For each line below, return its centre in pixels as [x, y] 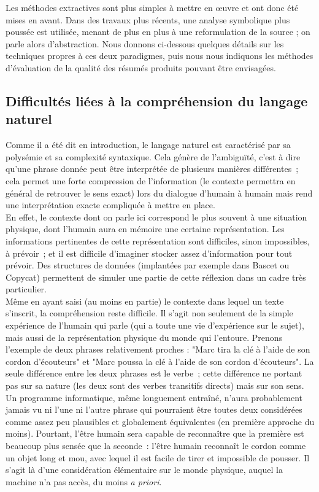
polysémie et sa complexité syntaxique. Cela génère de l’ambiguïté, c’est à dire [153, 156]
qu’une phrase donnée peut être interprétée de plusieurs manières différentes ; [152, 169]
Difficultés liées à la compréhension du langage [157, 100]
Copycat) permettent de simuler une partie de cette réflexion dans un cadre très [156, 277]
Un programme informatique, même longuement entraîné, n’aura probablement [154, 397]
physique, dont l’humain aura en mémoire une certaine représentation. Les [145, 229]
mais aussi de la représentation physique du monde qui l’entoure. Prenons [144, 337]
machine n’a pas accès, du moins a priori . [84, 481]
